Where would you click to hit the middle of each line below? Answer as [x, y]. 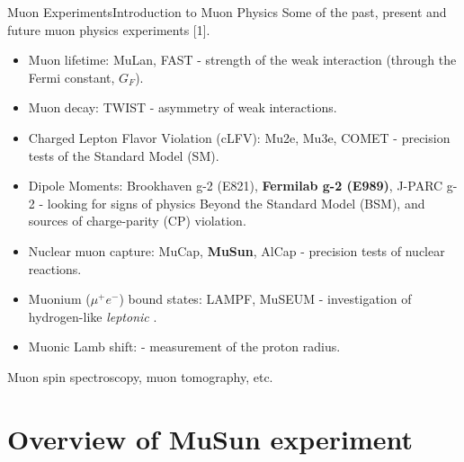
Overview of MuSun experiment [210, 438]
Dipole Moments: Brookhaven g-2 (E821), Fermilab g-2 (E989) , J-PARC [236, 186]
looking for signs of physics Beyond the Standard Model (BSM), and [236, 203]
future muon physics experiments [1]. [109, 29]
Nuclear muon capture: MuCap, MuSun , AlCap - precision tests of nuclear [236, 250]
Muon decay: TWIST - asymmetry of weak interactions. [183, 107]
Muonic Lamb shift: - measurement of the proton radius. [184, 346]
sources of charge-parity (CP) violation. [137, 221]
